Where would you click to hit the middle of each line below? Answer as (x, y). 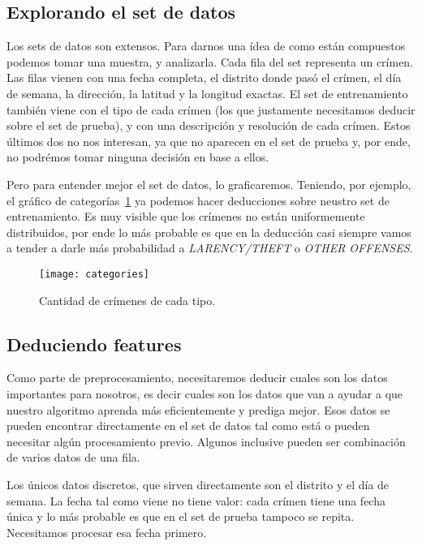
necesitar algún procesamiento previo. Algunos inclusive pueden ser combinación (206, 441)
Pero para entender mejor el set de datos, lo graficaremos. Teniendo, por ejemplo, (209, 184)
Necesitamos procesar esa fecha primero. (107, 532)
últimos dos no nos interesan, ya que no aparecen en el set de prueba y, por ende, (209, 141)
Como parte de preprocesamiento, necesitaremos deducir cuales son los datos (197, 378)
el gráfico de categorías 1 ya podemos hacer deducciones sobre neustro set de (198, 200)
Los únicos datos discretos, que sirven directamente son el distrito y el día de (198, 484)
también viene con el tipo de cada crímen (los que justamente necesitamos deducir (211, 109)
